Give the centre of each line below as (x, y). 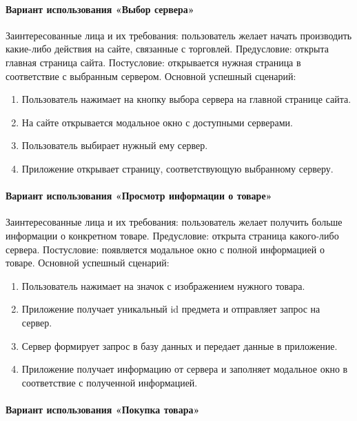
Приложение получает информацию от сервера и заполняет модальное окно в (185, 369)
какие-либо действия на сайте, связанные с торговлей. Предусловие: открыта (167, 49)
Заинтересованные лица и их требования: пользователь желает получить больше (174, 222)
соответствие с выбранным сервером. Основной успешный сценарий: (151, 76)
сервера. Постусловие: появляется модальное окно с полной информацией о (165, 249)
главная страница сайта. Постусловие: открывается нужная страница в (153, 62)
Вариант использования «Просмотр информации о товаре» (139, 196)
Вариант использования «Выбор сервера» (100, 9)
